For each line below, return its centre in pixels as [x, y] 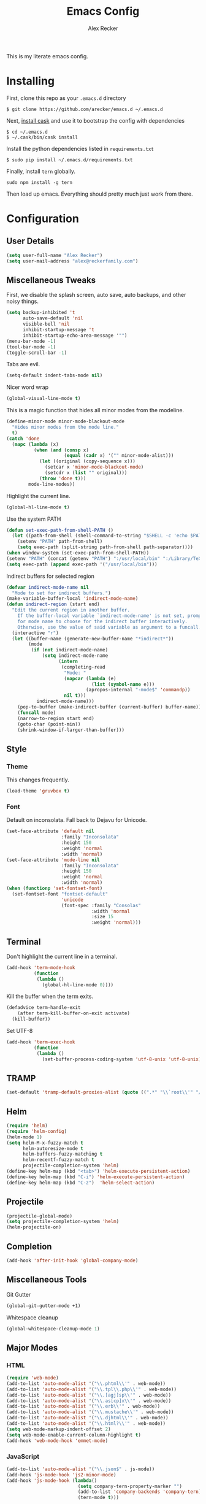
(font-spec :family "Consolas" [101, 905]
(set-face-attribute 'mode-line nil [53, 860]
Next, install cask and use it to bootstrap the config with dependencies [96, 120]
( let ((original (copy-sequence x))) [87, 461]
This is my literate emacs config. [48, 56]
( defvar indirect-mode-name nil [48, 587]
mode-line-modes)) [52, 484]
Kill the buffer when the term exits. [50, 996]
